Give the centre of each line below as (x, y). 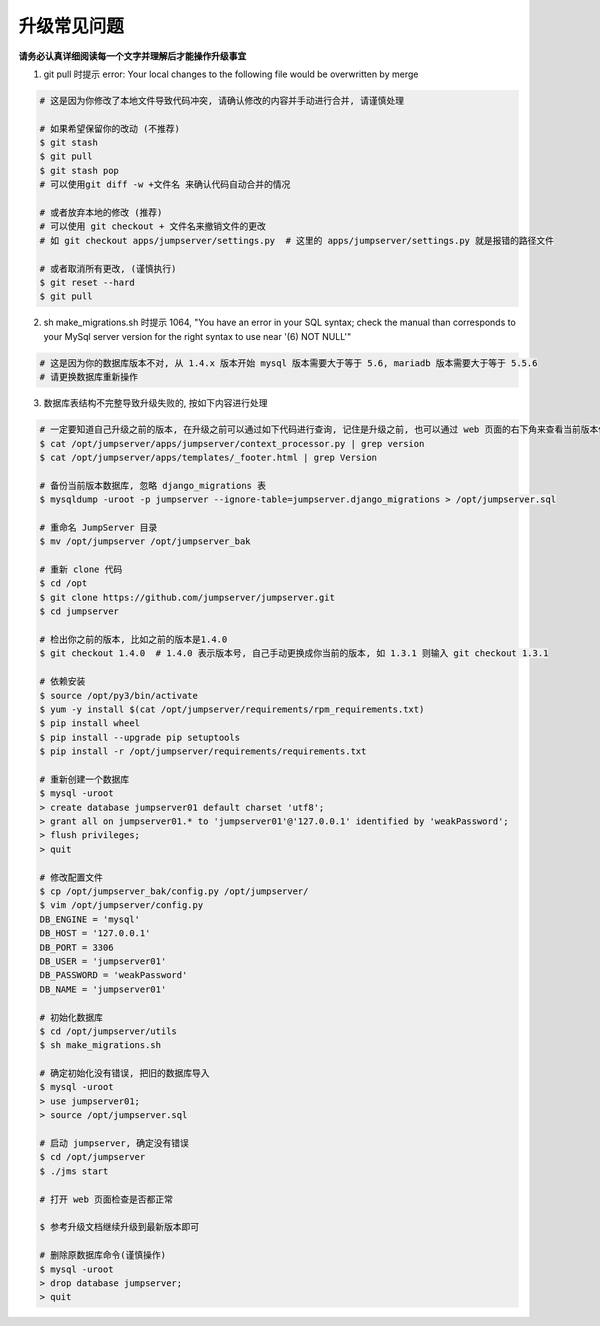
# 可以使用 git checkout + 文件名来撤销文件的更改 (153, 226)
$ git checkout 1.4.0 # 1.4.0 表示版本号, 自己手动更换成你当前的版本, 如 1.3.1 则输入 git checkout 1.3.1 (294, 653)
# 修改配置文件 (71, 877)
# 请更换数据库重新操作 (89, 377)
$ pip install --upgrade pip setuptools (139, 737)
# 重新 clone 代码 (81, 569)
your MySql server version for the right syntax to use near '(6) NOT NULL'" (197, 336)
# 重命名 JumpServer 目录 (98, 527)
